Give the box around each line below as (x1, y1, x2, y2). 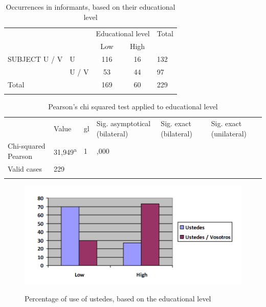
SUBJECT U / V (8, 54, 63, 64)
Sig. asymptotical (96, 118, 151, 128)
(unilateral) (211, 128, 247, 138)
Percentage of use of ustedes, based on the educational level (25, 293, 211, 304)
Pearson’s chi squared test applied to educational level (48, 101, 218, 112)
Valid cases (8, 163, 42, 174)
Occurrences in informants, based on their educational (6, 2, 175, 12)
